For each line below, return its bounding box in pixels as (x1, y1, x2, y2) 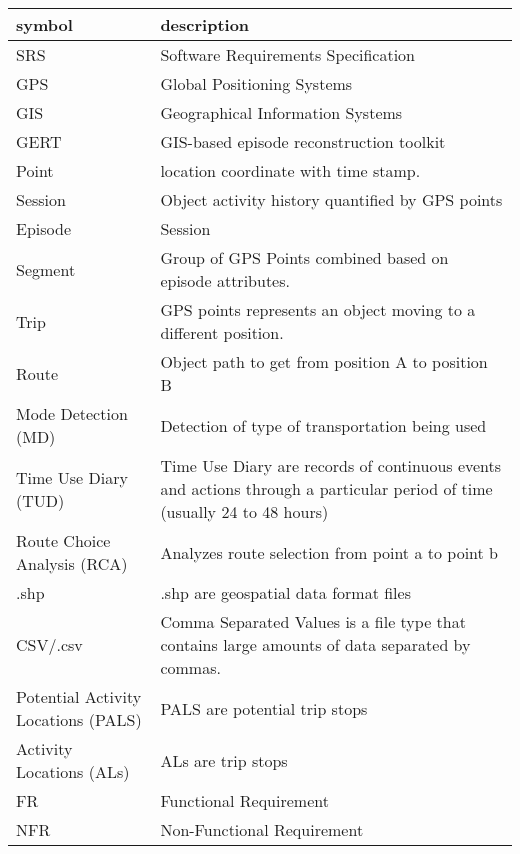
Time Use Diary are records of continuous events (160, 454, 502, 477)
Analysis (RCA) (16, 552, 128, 575)
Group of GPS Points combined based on (160, 246, 449, 269)
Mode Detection (16, 402, 128, 425)
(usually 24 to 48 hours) (160, 500, 329, 523)
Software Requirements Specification (160, 43, 416, 66)
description (160, 13, 250, 36)
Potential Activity (16, 685, 142, 708)
